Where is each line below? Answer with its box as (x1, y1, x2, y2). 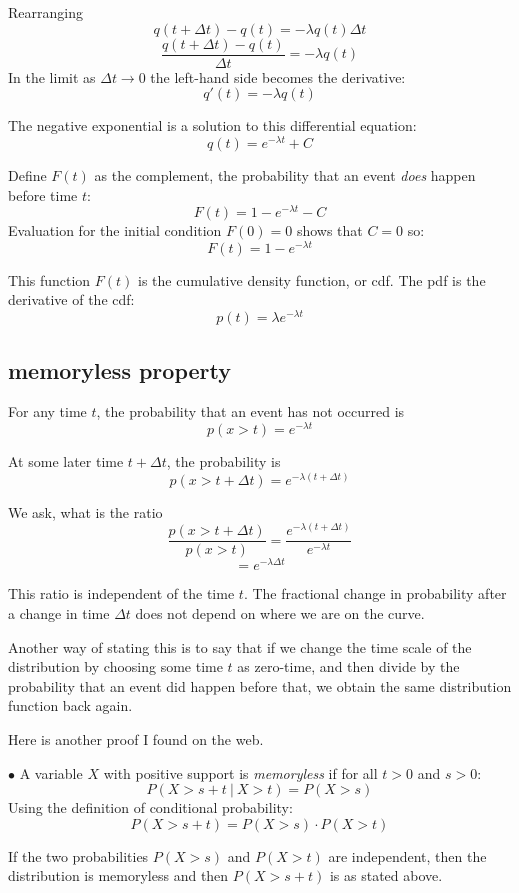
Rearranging (8, 2, 83, 22)
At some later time (8, 451, 124, 471)
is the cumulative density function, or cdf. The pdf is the (138, 269, 486, 290)
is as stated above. (329, 865, 443, 886)
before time (8, 184, 78, 205)
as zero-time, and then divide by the (237, 656, 460, 677)
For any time (8, 401, 87, 422)
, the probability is (166, 451, 281, 471)
